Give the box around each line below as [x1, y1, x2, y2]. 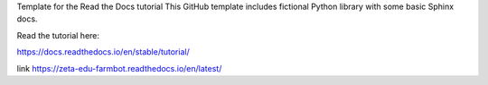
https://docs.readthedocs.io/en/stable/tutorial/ [16, 47, 190, 57]
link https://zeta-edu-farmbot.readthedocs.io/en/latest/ [16, 63, 222, 73]
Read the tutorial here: [16, 30, 99, 40]
